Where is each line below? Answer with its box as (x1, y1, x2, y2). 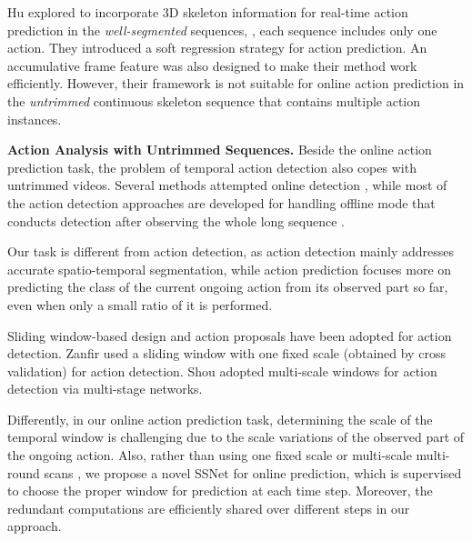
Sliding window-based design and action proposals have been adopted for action (7, 326, 452, 345)
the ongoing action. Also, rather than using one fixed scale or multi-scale (7, 446, 412, 465)
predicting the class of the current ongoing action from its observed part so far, (7, 277, 448, 296)
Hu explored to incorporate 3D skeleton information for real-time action (7, 3, 408, 21)
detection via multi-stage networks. (7, 379, 203, 398)
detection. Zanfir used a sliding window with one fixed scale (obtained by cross (7, 344, 446, 363)
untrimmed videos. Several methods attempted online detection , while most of (7, 175, 447, 195)
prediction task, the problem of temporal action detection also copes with (7, 157, 417, 176)
